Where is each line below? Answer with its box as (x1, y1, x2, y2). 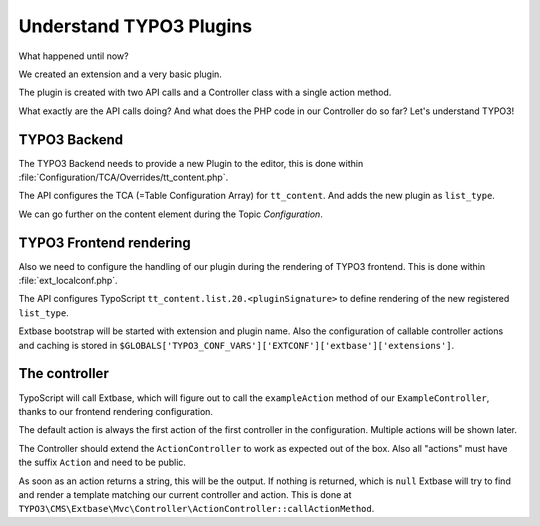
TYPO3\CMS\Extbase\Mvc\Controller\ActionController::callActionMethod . (18, 503, 375, 515)
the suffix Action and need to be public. (18, 456, 187, 469)
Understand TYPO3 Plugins (18, 15, 253, 37)
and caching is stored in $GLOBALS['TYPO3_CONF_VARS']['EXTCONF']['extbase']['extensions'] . (18, 339, 455, 351)
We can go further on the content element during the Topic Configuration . (18, 208, 324, 220)
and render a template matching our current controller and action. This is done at (18, 488, 352, 500)
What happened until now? (18, 50, 129, 62)
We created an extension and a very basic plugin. (18, 68, 222, 80)
